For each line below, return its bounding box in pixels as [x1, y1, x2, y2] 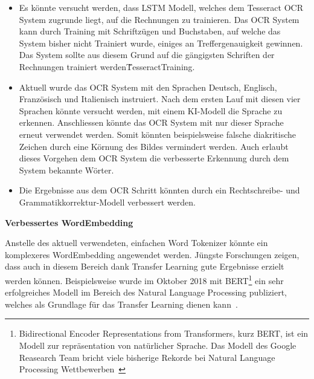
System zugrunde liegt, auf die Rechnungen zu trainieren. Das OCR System [19, 13, 300, 25]
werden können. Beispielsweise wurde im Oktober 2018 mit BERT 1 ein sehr [5, 272, 284, 287]
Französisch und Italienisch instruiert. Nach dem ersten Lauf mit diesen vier [19, 92, 301, 105]
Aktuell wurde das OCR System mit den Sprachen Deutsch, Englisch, [19, 80, 277, 93]
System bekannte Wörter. [19, 163, 114, 176]
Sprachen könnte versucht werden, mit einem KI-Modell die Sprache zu [19, 104, 283, 117]
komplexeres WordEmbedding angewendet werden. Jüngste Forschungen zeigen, [5, 248, 300, 261]
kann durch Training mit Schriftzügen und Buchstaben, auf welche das [19, 25, 281, 37]
